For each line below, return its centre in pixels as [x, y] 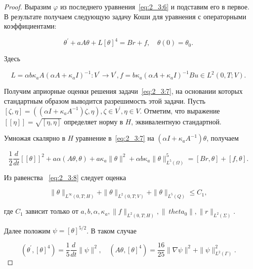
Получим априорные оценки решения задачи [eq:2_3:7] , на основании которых [123, 91]
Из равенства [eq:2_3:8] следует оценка [65, 177]
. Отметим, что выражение [180, 110]
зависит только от [52, 211]
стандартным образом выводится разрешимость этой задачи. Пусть [105, 100]
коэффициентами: [30, 26]
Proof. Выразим [28, 6]
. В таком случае [112, 230]
